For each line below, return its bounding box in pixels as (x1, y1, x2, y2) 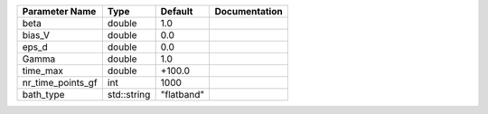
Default (160, 5, 193, 17)
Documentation (214, 5, 284, 17)
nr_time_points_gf (22, 77, 99, 89)
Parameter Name (22, 5, 97, 17)
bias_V (22, 29, 50, 41)
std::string (107, 89, 151, 100)
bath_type (22, 89, 65, 100)
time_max (22, 64, 63, 77)
